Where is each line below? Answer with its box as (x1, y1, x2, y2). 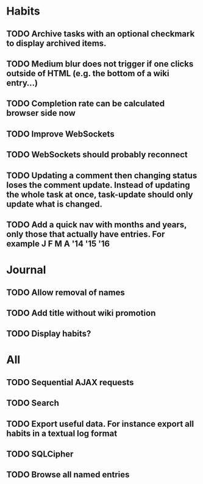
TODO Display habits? (6, 329, 91, 339)
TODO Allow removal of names (6, 287, 125, 297)
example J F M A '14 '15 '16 (6, 238, 110, 249)
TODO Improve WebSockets (6, 129, 115, 139)
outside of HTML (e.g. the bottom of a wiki (6, 68, 169, 79)
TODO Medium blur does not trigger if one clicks (6, 59, 194, 69)
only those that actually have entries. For (6, 229, 165, 239)
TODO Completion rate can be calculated (6, 99, 165, 109)
